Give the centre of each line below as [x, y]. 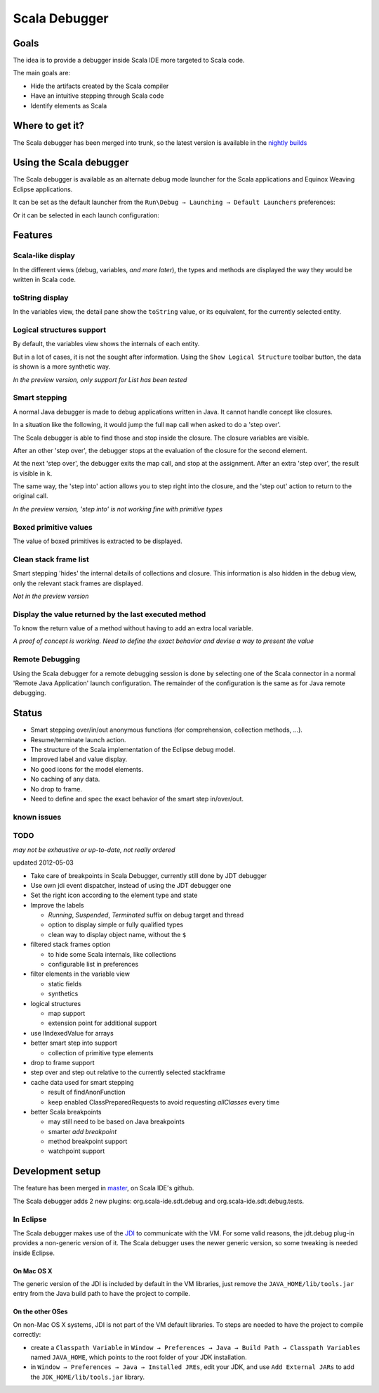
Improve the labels [57, 905]
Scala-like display [44, 255]
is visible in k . [33, 473]
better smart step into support [74, 1043]
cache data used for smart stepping [82, 1082]
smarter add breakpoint [82, 1131]
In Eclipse [30, 1219]
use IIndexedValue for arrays [72, 1033]
